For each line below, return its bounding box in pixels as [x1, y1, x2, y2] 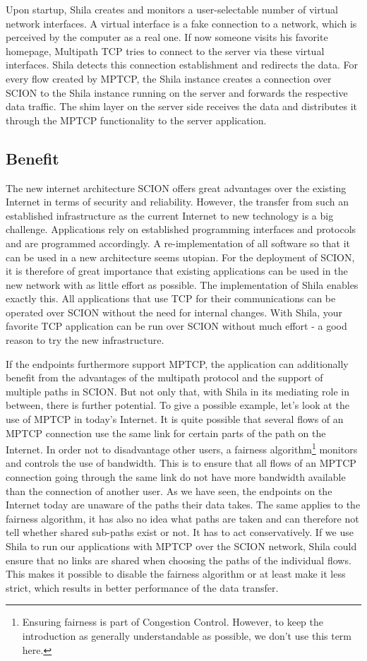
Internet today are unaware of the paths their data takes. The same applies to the [6, 497, 361, 512]
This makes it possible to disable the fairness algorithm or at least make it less [6, 566, 346, 581]
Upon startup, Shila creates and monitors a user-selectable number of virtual [6, 2, 338, 16]
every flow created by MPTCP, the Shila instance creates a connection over [6, 71, 332, 85]
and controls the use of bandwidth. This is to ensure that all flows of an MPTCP [6, 455, 356, 470]
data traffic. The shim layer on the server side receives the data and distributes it [6, 99, 358, 114]
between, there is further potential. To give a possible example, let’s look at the [6, 398, 349, 412]
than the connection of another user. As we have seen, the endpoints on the [6, 483, 332, 498]
